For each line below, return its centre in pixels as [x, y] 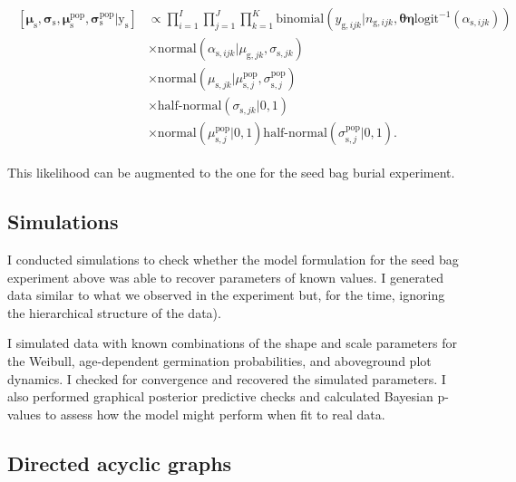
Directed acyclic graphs [120, 463]
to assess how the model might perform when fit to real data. [215, 414]
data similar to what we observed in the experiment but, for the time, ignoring [226, 295]
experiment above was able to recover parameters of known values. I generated [226, 277]
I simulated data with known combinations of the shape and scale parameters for [232, 343]
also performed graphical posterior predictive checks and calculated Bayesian [220, 396]
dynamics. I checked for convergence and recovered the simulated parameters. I [227, 378]
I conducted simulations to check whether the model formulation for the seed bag [233, 259]
